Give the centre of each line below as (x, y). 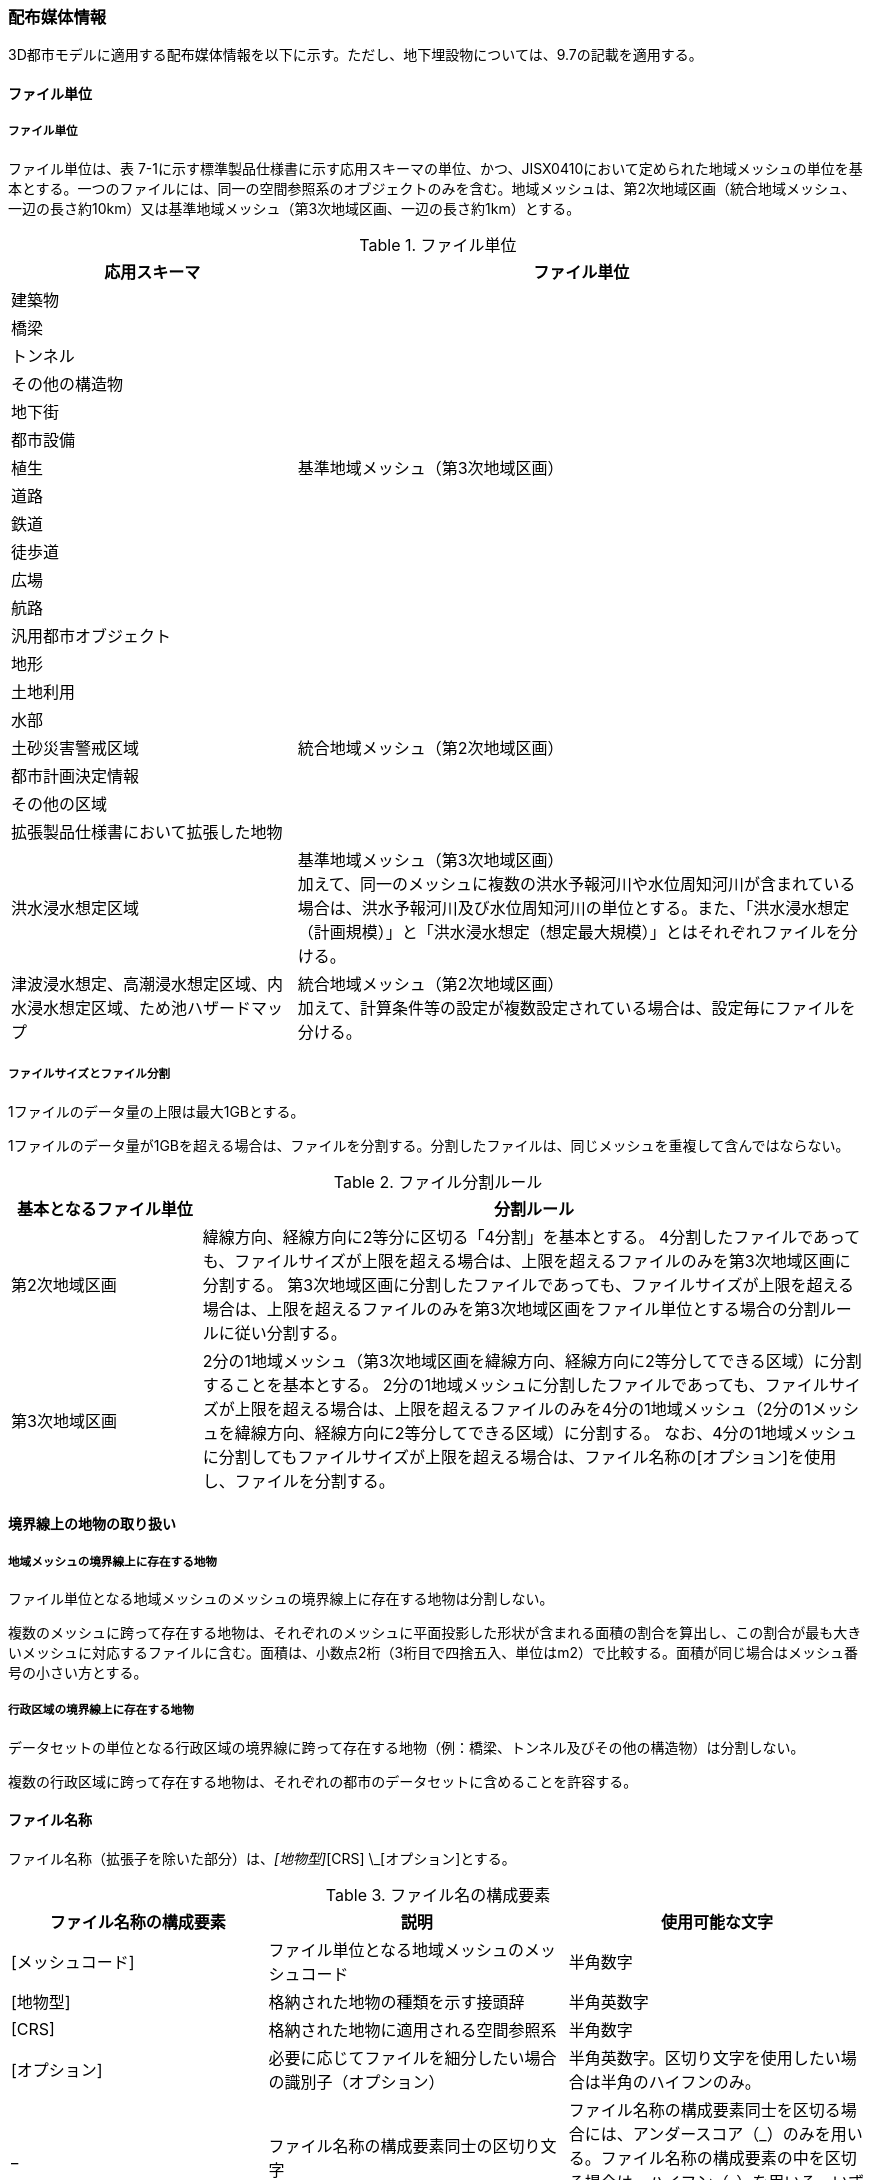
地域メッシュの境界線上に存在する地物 (112, 1561)
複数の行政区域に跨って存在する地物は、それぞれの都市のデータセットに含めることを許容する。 (323, 1781)
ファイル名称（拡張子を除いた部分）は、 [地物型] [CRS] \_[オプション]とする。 (262, 1858)
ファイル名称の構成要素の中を (712, 2157)
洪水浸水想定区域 (75, 907)
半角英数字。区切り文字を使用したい (704, 2057)
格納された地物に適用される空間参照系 (412, 2029)
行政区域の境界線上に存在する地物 (101, 1710)
